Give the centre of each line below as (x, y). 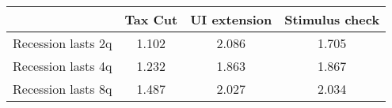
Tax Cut (151, 19)
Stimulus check (332, 19)
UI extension (231, 19)
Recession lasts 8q (63, 89)
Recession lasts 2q (63, 43)
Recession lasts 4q (63, 66)
